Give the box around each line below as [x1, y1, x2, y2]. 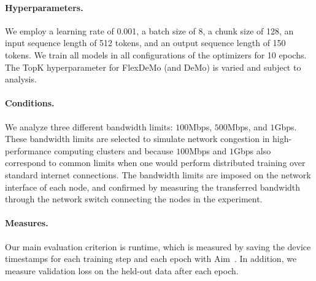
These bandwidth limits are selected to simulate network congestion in [5, 132, 270, 145]
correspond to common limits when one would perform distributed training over [5, 156, 306, 169]
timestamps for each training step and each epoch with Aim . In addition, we [5, 252, 297, 265]
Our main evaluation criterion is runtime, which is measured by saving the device [5, 240, 311, 253]
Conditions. [5, 97, 55, 109]
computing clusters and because [54, 144, 174, 157]
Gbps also [234, 144, 271, 157]
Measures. [5, 216, 48, 229]
